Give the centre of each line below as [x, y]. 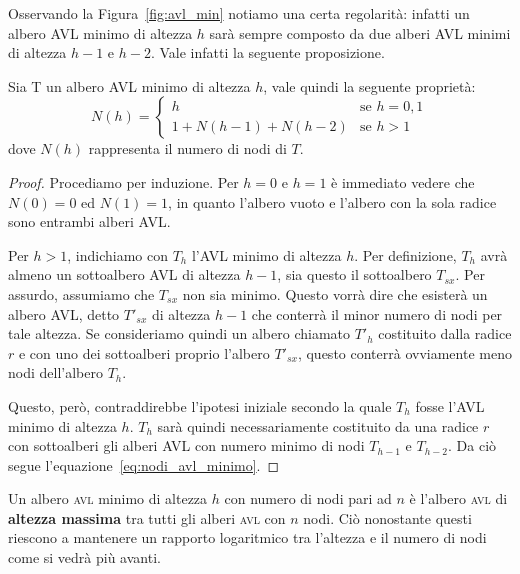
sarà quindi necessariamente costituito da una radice [318, 425]
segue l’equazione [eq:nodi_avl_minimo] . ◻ [144, 464]
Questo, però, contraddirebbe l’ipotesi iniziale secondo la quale [200, 405]
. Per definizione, [405, 254]
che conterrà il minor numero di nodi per [377, 313]
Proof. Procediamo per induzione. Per [123, 181]
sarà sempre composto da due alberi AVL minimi [360, 32]
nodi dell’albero [55, 372]
